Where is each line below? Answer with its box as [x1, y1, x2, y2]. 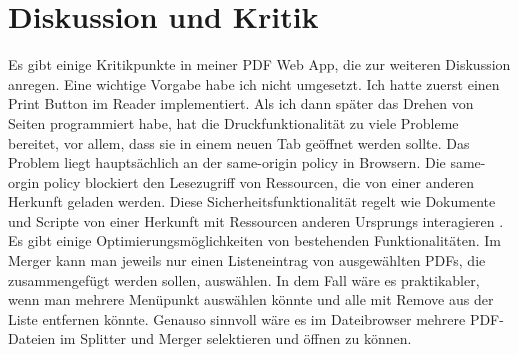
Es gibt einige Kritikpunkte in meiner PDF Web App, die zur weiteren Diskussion [8, 54, 511, 75]
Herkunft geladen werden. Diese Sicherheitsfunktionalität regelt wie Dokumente [8, 191, 496, 212]
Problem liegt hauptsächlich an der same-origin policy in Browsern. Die [8, 152, 446, 173]
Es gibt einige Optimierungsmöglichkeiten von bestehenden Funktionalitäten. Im [8, 230, 502, 251]
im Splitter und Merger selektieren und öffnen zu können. [59, 328, 412, 349]
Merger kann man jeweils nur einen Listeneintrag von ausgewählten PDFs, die [8, 250, 486, 271]
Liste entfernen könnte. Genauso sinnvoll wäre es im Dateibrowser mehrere [8, 308, 466, 329]
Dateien [8, 328, 56, 349]
